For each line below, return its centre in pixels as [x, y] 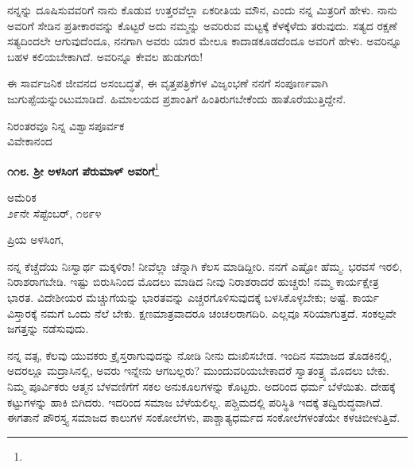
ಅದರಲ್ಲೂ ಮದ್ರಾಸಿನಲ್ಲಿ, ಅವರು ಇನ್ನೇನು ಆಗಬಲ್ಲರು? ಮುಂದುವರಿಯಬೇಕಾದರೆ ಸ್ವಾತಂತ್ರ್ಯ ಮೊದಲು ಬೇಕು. [198, 371]
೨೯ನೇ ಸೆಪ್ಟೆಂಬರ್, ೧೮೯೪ [54, 212]
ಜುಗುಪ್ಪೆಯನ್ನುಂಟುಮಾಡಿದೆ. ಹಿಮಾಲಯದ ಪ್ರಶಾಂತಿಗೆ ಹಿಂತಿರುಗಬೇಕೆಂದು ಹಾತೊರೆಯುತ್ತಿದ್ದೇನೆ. [177, 98]
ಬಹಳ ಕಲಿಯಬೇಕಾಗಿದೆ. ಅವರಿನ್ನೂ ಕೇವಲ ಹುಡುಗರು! [105, 56]
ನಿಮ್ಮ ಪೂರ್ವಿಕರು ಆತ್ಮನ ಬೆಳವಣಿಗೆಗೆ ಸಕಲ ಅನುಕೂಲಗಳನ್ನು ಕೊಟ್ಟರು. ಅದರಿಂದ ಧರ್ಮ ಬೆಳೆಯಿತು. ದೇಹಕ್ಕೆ [201, 386]
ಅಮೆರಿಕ [22, 197]
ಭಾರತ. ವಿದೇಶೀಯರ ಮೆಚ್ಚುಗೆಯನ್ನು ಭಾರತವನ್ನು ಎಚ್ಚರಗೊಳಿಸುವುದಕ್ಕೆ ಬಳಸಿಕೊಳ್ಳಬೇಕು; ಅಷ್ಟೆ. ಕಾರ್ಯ [193, 297]
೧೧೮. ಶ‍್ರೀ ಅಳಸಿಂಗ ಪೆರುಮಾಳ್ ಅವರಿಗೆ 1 [83, 169]
